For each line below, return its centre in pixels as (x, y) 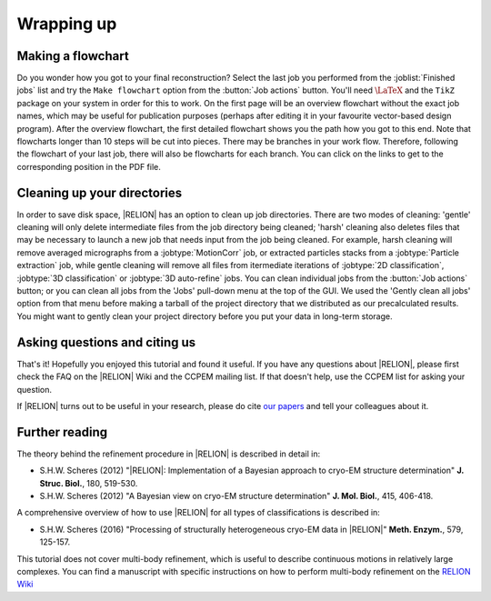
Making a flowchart (73, 56)
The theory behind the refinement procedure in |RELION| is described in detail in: (169, 454)
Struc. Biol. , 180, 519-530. (89, 483)
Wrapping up (67, 24)
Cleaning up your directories (100, 192)
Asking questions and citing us (106, 342)
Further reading (62, 432)
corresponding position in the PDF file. (89, 166)
